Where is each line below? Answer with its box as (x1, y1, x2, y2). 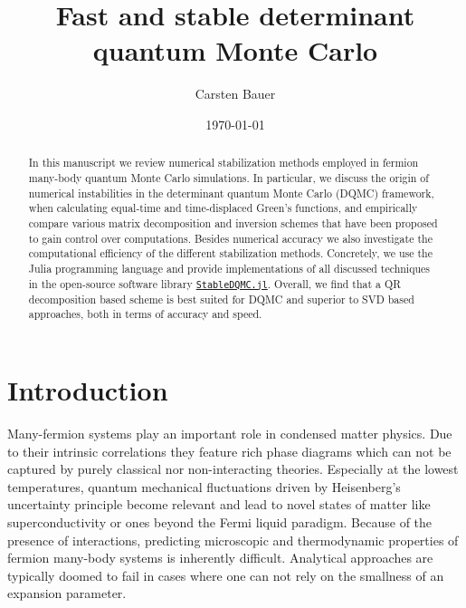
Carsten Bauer (195, 84, 276, 103)
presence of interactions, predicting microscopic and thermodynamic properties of (7, 530, 459, 549)
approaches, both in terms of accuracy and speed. (28, 306, 262, 322)
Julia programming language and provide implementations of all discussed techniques (28, 260, 431, 275)
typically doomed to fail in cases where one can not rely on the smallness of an (7, 565, 444, 584)
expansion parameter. (7, 584, 127, 603)
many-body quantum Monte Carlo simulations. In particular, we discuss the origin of (28, 169, 429, 185)
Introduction (7, 372, 168, 408)
